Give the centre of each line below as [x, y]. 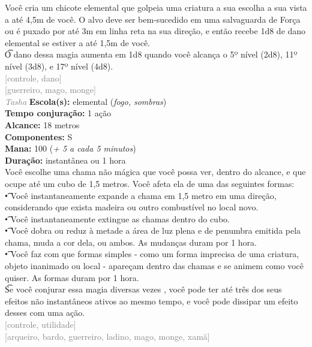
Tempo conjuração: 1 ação [58, 113]
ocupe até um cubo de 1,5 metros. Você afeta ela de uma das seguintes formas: [150, 183]
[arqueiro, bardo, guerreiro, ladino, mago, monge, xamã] [107, 336]
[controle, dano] [33, 78]
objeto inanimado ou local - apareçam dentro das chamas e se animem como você [154, 266]
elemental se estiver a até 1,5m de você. [78, 42]
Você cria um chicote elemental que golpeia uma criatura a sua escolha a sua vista [156, 7]
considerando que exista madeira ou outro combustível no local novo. [132, 207]
